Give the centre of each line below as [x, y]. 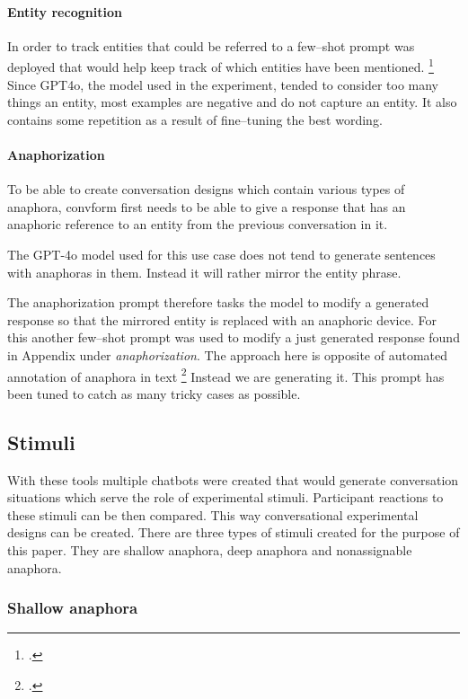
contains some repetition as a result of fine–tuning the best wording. [195, 119]
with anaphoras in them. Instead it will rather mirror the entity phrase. [204, 272]
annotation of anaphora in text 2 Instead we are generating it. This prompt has [226, 375]
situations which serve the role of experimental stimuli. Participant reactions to [225, 497]
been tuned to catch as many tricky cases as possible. [154, 393]
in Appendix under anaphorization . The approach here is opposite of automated [228, 354]
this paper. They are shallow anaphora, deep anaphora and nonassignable [210, 549]
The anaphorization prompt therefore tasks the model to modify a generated [218, 302]
